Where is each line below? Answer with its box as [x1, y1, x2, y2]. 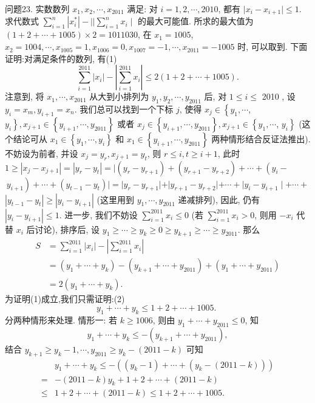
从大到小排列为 [89, 90, 149, 103]
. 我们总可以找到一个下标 [74, 103, 174, 115]
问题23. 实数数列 [5, 2, 70, 15]
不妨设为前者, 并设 [5, 146, 78, 159]
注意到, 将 [5, 90, 44, 103]
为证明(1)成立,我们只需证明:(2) [5, 292, 125, 305]
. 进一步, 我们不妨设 [59, 208, 138, 221]
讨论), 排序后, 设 [35, 222, 100, 235]
